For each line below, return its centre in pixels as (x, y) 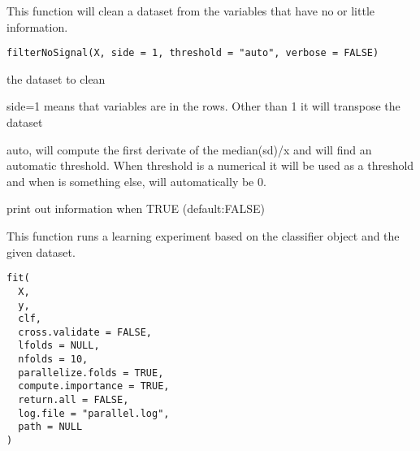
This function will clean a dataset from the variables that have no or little (191, 11)
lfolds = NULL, (59, 346)
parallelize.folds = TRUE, (91, 373)
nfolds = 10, (53, 360)
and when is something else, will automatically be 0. (136, 181)
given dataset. (41, 252)
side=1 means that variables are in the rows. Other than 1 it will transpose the (204, 106)
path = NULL (50, 427)
